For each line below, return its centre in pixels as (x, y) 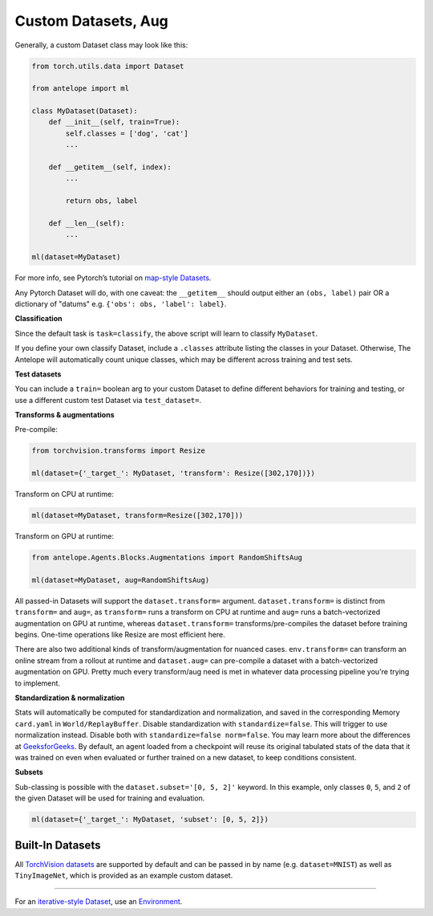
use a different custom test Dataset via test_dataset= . (108, 400)
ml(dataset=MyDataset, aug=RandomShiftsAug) (121, 580)
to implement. (37, 683)
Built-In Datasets (58, 845)
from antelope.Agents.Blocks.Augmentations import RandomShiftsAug (167, 558)
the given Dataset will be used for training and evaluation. (110, 798)
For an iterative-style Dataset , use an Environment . (99, 902)
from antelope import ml (81, 89)
